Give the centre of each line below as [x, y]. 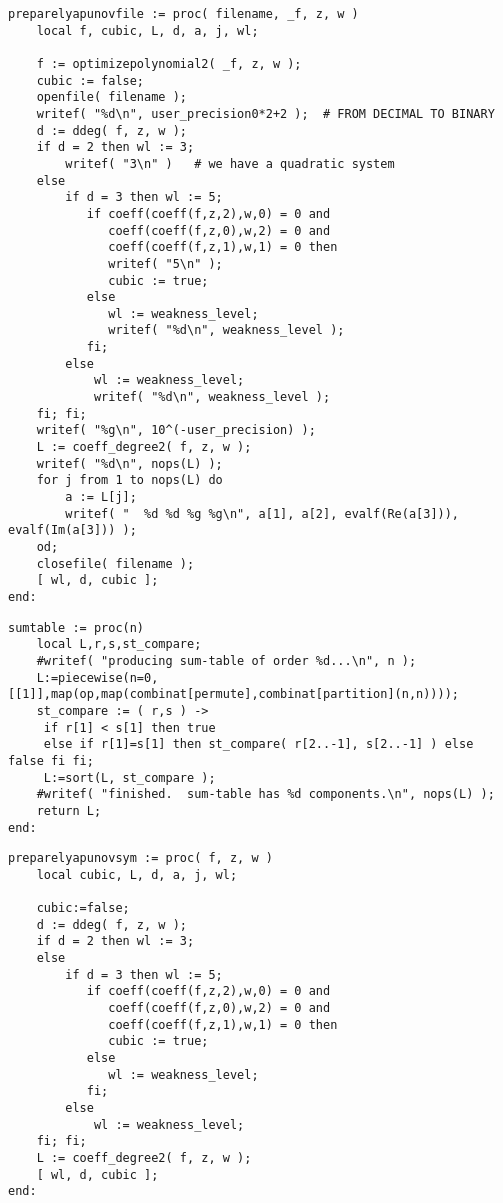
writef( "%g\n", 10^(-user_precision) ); [176, 430]
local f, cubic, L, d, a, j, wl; [147, 30]
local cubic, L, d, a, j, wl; [137, 874]
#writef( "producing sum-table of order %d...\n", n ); [226, 660]
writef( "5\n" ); [165, 263]
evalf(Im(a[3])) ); [72, 530]
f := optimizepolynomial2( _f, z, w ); [169, 63]
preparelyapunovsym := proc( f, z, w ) [140, 858]
